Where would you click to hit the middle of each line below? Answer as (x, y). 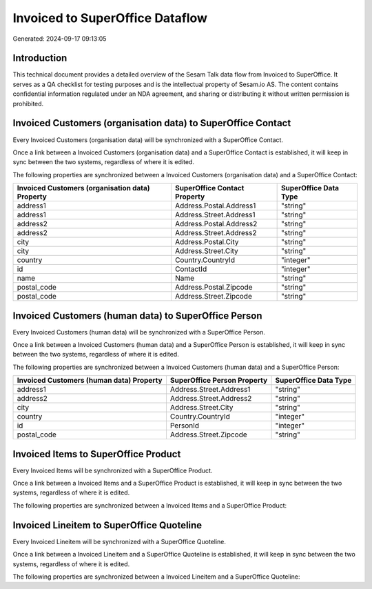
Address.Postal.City (207, 242)
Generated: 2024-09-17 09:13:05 (60, 39)
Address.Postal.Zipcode (214, 288)
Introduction (40, 58)
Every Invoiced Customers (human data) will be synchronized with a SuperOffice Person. (139, 332)
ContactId (191, 269)
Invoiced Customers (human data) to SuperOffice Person (137, 316)
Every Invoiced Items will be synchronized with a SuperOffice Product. (113, 470)
